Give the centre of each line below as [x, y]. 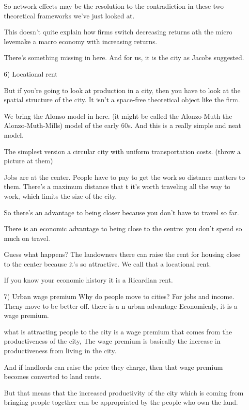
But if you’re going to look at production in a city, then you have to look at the [122, 90]
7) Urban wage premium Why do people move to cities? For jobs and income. [119, 296]
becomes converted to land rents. [53, 376]
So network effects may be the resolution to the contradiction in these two [114, 6]
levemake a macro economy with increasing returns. [81, 41]
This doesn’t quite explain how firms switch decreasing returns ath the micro [118, 32]
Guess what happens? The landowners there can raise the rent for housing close [122, 254]
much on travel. [27, 238]
